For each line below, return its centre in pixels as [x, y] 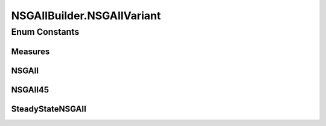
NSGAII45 [30, 90]
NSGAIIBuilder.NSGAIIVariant [86, 16]
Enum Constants [45, 32]
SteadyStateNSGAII [49, 109]
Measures [30, 51]
